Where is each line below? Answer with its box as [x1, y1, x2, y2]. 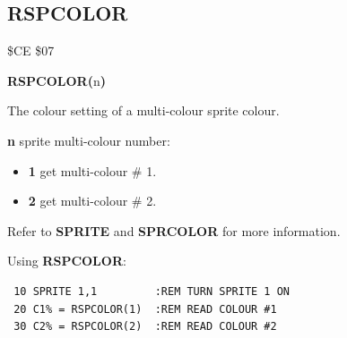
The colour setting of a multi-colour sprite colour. [7, 101, 280, 120]
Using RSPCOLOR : [7, 251, 126, 270]
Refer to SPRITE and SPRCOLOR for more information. [7, 221, 341, 240]
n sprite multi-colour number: [7, 131, 170, 149]
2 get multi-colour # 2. [28, 191, 157, 210]
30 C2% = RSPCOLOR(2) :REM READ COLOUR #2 [13, 320, 277, 334]
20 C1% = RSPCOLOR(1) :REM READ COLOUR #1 [13, 302, 277, 316]
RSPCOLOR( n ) [7, 71, 106, 89]
